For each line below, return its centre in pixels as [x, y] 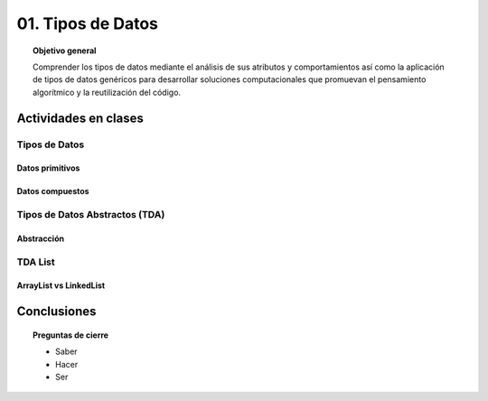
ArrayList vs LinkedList [61, 285]
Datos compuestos [53, 191]
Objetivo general [65, 51]
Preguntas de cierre [70, 335]
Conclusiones [56, 312]
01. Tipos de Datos [87, 23]
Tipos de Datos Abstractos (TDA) [91, 215]
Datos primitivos [48, 168]
